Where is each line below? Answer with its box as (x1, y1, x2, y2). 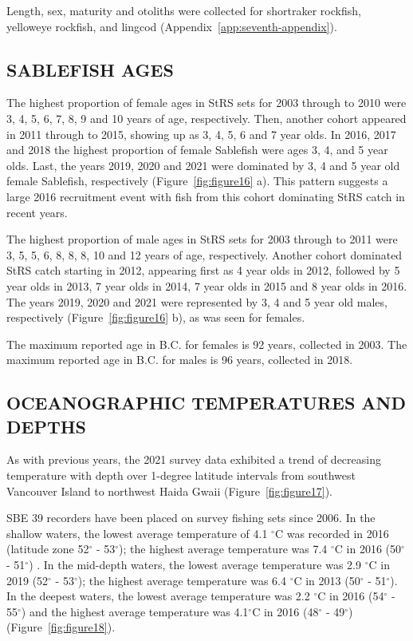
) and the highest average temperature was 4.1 (21, 603, 249, 619)
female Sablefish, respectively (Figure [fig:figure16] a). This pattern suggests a (6, 172, 388, 189)
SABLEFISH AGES (6, 57, 174, 81)
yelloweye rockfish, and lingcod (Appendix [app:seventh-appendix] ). (6, 18, 337, 34)
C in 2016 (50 (334, 540, 402, 557)
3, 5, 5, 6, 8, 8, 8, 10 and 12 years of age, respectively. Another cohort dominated (6, 246, 403, 263)
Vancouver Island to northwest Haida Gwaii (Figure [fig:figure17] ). (6, 482, 332, 499)
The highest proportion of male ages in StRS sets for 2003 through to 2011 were (6, 231, 398, 247)
